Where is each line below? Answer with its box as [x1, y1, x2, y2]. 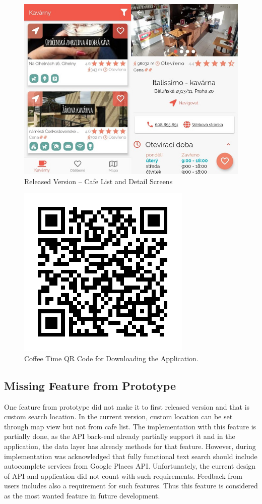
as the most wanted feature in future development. [4, 490, 160, 501]
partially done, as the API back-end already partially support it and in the [4, 431, 235, 441]
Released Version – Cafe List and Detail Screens [24, 176, 173, 186]
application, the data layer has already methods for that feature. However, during [4, 441, 256, 452]
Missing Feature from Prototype [4, 377, 176, 393]
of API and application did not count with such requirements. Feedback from [4, 470, 242, 481]
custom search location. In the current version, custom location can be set [4, 411, 233, 422]
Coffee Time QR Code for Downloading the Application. [24, 353, 199, 363]
